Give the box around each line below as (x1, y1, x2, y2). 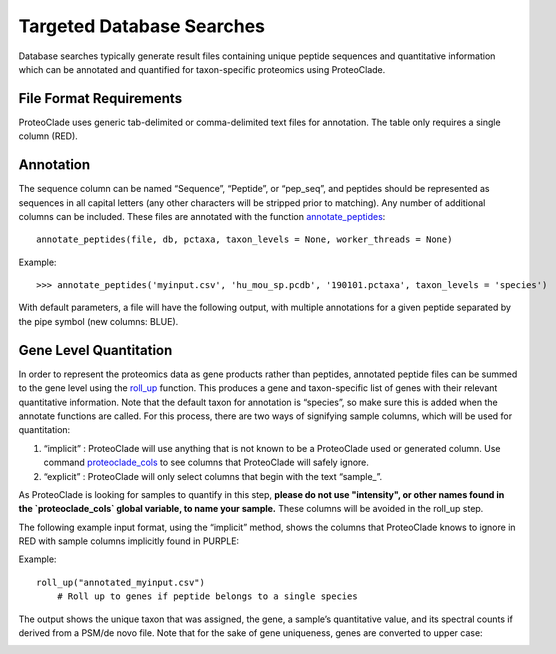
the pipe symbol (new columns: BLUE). (18, 315, 179, 327)
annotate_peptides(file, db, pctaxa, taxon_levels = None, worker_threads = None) (36, 234, 453, 245)
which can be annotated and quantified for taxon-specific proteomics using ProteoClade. (18, 63, 386, 75)
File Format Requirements (18, 90, 183, 107)
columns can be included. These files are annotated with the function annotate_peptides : (18, 210, 386, 222)
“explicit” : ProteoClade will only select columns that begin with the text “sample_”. (43, 470, 383, 482)
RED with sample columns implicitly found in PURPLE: (18, 535, 240, 547)
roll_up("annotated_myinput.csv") (36, 576, 205, 588)
